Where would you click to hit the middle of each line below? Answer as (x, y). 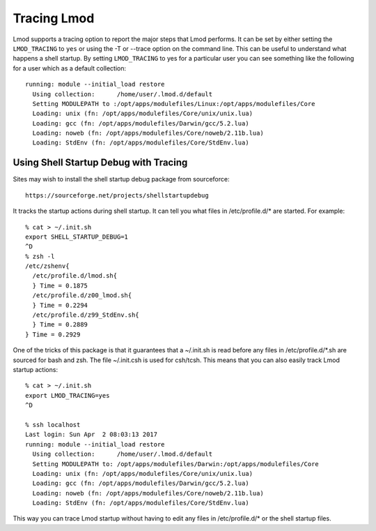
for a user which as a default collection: (70, 68)
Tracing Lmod (54, 18)
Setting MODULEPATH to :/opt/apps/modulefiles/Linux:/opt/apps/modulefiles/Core (174, 104)
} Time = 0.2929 (53, 334)
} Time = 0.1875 (60, 285)
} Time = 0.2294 (60, 305)
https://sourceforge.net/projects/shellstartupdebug (117, 195)
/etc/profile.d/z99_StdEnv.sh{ (86, 315)
